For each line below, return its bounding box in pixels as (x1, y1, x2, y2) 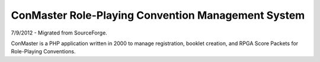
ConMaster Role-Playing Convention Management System (11, 9, 305, 22)
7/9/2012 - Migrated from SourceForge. (11, 29, 108, 36)
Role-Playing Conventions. (11, 48, 76, 55)
